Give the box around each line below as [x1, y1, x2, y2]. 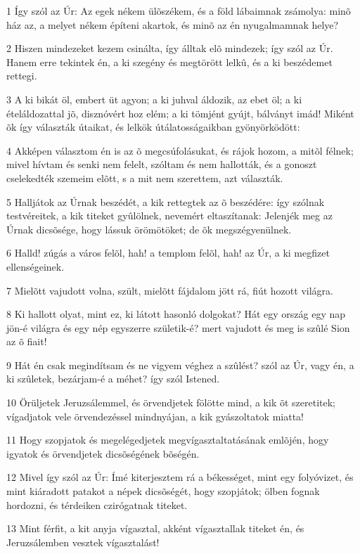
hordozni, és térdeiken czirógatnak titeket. [6, 497, 188, 512]
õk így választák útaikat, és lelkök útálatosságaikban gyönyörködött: [6, 120, 300, 134]
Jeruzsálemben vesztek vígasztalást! [6, 534, 160, 549]
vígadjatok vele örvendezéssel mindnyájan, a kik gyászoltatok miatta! [6, 408, 304, 423]
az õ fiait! [6, 334, 47, 349]
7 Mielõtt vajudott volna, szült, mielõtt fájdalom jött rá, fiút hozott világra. [6, 283, 333, 297]
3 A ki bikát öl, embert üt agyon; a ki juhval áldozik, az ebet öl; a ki [6, 91, 302, 106]
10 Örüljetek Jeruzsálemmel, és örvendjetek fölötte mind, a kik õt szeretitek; [6, 395, 335, 410]
